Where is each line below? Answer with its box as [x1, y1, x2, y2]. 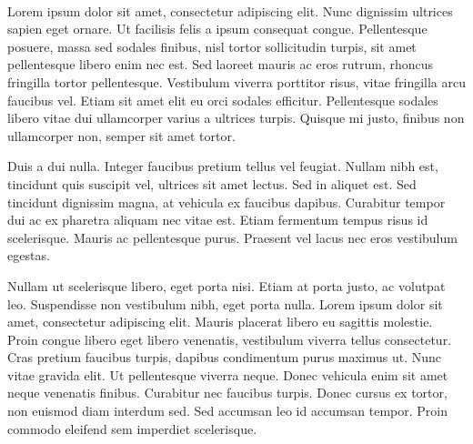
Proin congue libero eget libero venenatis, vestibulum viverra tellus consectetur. [7, 329, 452, 348]
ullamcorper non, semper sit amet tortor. [7, 126, 236, 145]
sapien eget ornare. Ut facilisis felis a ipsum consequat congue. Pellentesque [7, 19, 428, 38]
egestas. [7, 246, 50, 265]
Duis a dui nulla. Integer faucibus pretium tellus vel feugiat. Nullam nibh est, [7, 156, 438, 176]
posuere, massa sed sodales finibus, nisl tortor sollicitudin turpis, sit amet [7, 36, 417, 55]
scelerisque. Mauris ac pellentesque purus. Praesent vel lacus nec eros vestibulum [7, 227, 458, 247]
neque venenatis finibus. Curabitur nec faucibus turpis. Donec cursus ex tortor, [7, 383, 448, 402]
